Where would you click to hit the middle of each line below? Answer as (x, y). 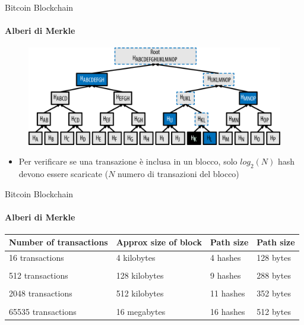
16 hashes (228, 311)
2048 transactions (41, 293)
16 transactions (37, 258)
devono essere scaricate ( (64, 173)
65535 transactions (43, 311)
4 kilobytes (136, 258)
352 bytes (274, 293)
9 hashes (226, 275)
